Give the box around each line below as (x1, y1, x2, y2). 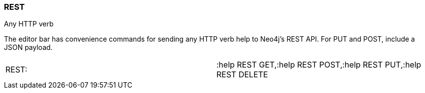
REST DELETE (216, 70, 268, 80)
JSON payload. (4, 43, 53, 52)
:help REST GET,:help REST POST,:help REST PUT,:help (216, 60, 422, 70)
